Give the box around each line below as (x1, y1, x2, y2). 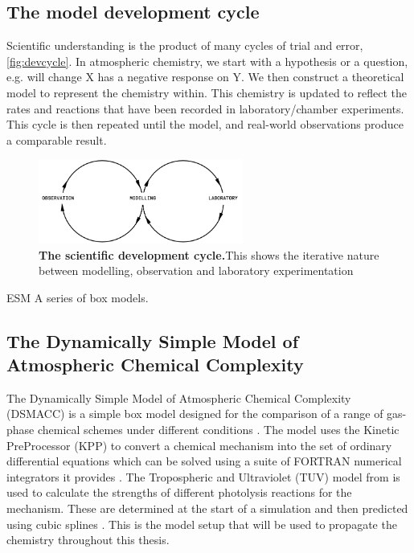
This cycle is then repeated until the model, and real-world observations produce (6, 116, 404, 133)
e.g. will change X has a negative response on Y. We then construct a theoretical (6, 68, 404, 85)
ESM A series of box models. (6, 289, 149, 305)
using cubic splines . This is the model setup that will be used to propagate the (6, 515, 397, 532)
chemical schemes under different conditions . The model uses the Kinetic (37, 421, 400, 438)
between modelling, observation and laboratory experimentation (39, 262, 354, 279)
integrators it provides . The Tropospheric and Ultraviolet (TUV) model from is (6, 468, 400, 485)
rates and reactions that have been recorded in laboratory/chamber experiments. (6, 100, 404, 117)
